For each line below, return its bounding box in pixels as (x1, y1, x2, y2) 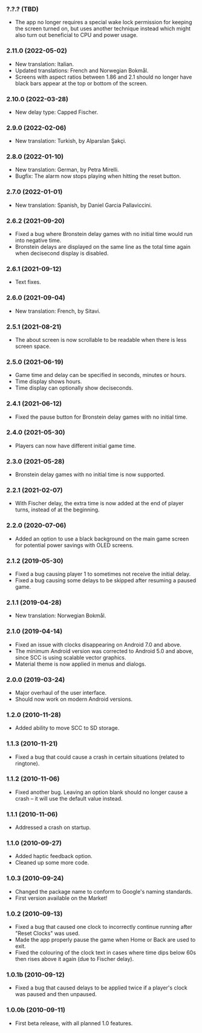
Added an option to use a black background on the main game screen (15, 535, 189, 542)
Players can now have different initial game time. (15, 442, 136, 449)
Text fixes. (15, 278, 41, 286)
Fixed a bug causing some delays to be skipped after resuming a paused (15, 577, 197, 584)
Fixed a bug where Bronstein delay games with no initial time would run (15, 231, 193, 238)
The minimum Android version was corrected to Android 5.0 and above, (15, 647, 194, 655)
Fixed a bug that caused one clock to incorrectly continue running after (15, 923, 192, 931)
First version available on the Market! (15, 894, 108, 902)
